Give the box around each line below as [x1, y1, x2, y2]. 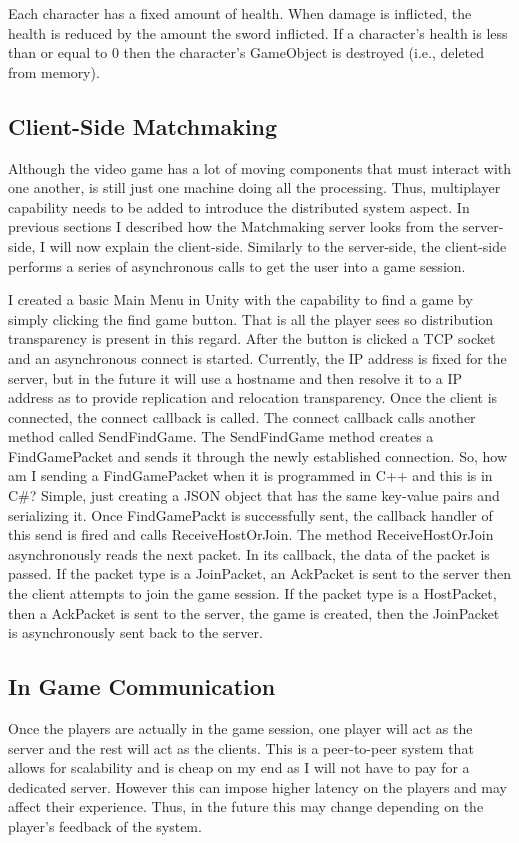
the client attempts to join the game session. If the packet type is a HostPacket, [8, 583, 497, 604]
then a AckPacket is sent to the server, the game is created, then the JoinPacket [8, 602, 500, 623]
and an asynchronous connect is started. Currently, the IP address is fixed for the [8, 347, 507, 368]
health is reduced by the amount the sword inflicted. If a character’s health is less [8, 22, 508, 43]
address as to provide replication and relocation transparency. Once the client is [8, 387, 498, 408]
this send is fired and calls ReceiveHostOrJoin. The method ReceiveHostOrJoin [8, 524, 494, 545]
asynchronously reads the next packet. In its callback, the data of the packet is [8, 543, 490, 564]
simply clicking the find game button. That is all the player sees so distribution [8, 308, 494, 329]
